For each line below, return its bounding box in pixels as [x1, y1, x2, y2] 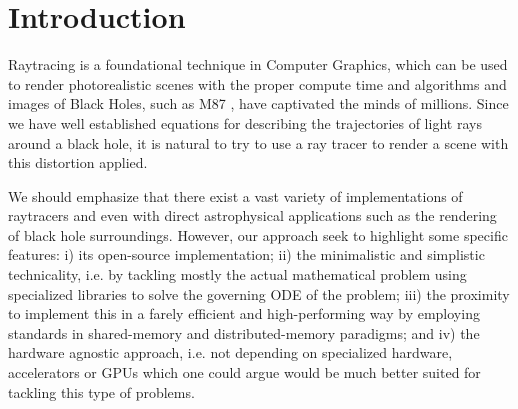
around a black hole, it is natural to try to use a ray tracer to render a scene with [8, 132, 509, 153]
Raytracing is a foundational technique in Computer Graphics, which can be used [8, 54, 508, 75]
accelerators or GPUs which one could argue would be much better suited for [8, 362, 481, 383]
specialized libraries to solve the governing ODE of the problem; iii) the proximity [8, 283, 510, 304]
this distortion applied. [8, 152, 148, 173]
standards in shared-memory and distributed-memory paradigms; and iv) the [8, 322, 480, 343]
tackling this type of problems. [8, 381, 195, 402]
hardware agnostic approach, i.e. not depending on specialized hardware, [8, 342, 453, 363]
